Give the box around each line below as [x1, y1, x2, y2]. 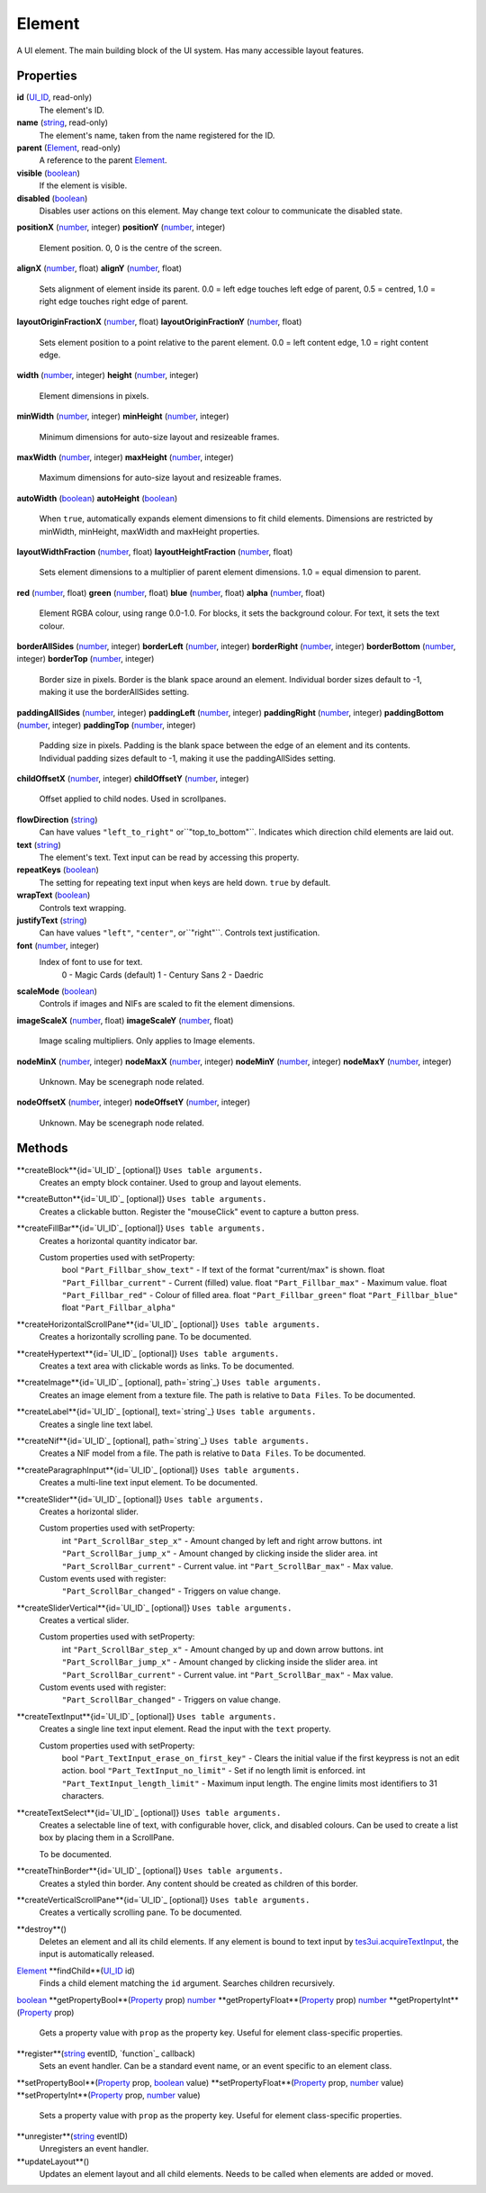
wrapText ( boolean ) [16, 889, 91, 900]
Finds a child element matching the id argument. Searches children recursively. [39, 1978, 335, 1989]
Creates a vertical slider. [39, 1615, 130, 1626]
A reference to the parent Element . [39, 155, 167, 166]
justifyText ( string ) [16, 915, 87, 925]
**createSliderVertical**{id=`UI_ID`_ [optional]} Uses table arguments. [16, 1602, 292, 1613]
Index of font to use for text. [39, 957, 143, 968]
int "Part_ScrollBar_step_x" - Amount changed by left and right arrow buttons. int [61, 1535, 382, 1546]
